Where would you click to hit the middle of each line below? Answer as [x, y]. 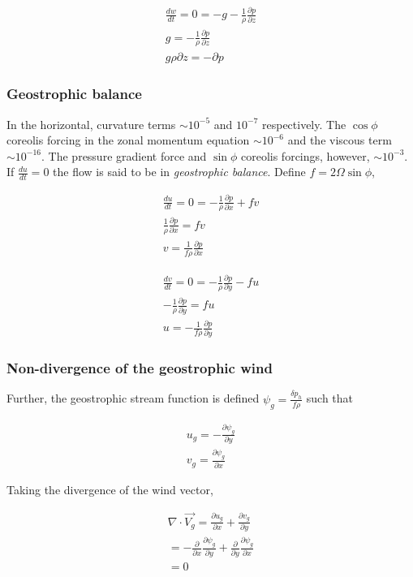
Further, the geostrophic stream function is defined [133, 398]
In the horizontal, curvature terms [91, 124]
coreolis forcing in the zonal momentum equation [128, 140]
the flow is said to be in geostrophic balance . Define [179, 172]
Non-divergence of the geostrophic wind [140, 368]
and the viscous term [340, 140]
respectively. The [304, 124]
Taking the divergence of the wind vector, [110, 489]
